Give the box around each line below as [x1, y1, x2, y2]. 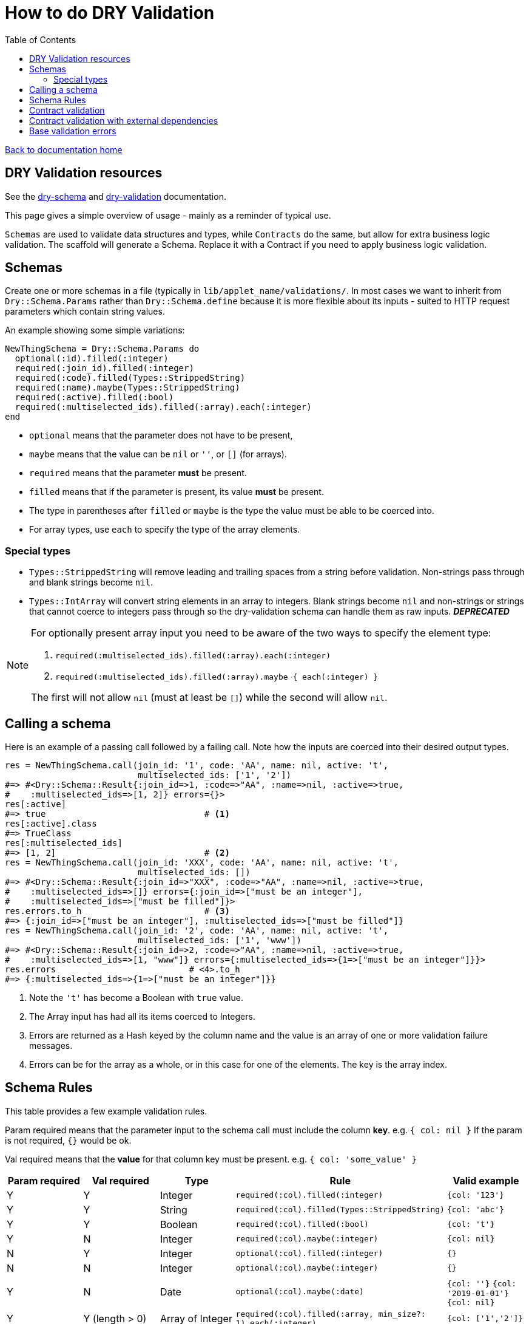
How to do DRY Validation [5, 2, 215, 23]
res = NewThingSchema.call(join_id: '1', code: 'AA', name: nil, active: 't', [5, 760, 389, 771]
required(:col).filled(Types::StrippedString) [235, 1205, 445, 1215]
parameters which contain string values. [5, 306, 165, 317]
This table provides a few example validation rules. [5, 1105, 207, 1116]
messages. [29, 1040, 73, 1051]
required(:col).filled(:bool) [235, 1220, 369, 1229]
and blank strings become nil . [29, 577, 153, 588]
